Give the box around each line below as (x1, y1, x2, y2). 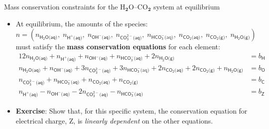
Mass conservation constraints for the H (4, 1, 126, 11)
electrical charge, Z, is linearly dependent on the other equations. (15, 115, 213, 126)
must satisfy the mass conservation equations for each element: (15, 41, 220, 52)
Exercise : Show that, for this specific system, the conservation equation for (15, 105, 248, 116)
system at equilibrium (153, 1, 220, 11)
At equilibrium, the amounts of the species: (15, 18, 148, 28)
